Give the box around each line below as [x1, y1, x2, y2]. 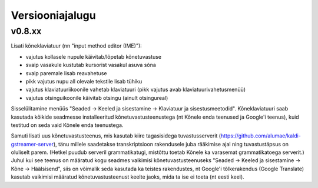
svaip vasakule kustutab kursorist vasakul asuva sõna [25, 62, 156, 69]
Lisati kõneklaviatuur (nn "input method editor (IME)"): [11, 42, 143, 49]
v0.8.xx [11, 26, 42, 36]
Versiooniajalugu [11, 9, 97, 22]
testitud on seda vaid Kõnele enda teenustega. [11, 121, 124, 129]
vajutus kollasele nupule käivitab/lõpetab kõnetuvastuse [25, 53, 162, 60]
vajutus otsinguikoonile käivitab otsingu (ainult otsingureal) [25, 94, 168, 101]
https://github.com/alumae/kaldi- [220, 132, 302, 139]
